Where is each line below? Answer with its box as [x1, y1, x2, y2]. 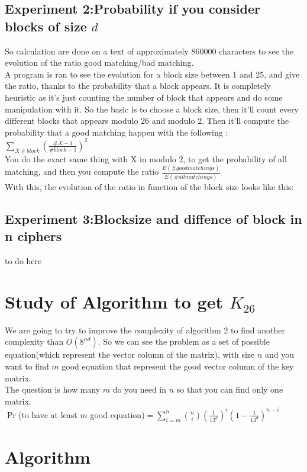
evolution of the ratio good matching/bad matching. [5, 56, 194, 69]
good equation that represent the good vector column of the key [62, 359, 294, 372]
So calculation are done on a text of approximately [5, 44, 189, 57]
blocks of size [5, 17, 87, 35]
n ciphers [5, 227, 62, 245]
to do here [5, 255, 42, 267]
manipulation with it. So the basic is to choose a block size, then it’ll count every [5, 102, 299, 115]
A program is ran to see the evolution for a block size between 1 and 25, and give [5, 68, 300, 80]
